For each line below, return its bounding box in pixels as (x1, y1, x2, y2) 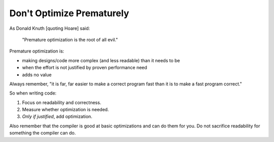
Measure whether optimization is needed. (22, 107, 109, 113)
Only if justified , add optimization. (22, 114, 92, 120)
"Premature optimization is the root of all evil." (22, 36, 118, 42)
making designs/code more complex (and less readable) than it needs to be (22, 57, 180, 63)
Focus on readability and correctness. (22, 99, 101, 106)
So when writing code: (9, 90, 57, 96)
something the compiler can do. (9, 130, 76, 136)
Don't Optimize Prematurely (9, 8, 129, 19)
